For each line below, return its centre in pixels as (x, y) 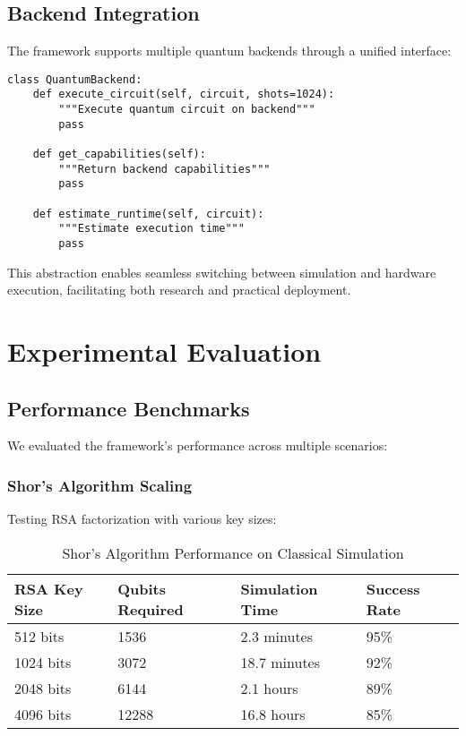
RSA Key (49, 588)
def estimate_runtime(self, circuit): (148, 214)
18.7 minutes (280, 662)
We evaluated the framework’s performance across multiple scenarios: (198, 445)
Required (151, 609)
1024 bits (43, 662)
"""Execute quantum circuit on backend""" (187, 110)
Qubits (142, 588)
